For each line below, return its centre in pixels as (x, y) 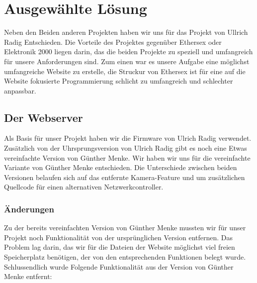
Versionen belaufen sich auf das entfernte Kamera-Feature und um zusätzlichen (125, 177)
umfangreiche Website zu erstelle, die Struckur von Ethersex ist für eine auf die (125, 71)
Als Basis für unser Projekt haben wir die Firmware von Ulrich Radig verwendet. (128, 138)
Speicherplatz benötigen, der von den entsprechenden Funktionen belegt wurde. (125, 257)
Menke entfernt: (28, 276)
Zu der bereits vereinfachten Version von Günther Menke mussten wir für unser (125, 228)
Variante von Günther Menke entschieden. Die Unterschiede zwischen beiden (121, 167)
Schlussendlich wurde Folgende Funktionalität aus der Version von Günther (119, 266)
